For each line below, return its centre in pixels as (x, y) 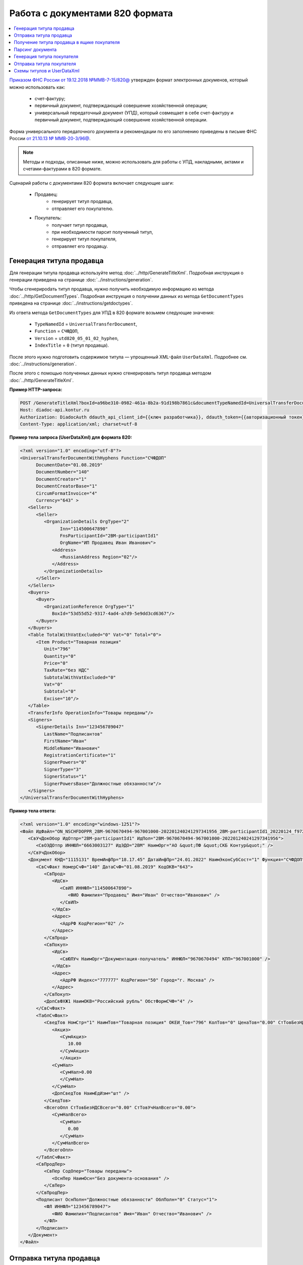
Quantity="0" (60, 656)
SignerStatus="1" (65, 776)
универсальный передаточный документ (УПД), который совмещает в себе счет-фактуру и (134, 113)
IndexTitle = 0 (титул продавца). (72, 345)
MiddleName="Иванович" (72, 748)
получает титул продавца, (80, 225)
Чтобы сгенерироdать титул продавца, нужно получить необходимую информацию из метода (112, 289)
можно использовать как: (37, 87)
